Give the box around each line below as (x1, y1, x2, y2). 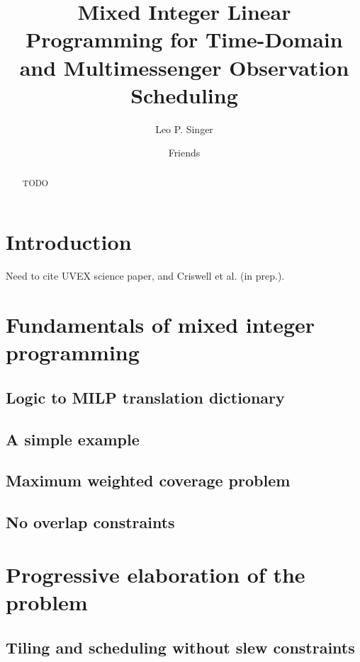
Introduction (6, 227, 132, 256)
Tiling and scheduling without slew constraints (6, 636, 355, 658)
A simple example (6, 428, 140, 450)
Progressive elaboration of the (6, 559, 305, 588)
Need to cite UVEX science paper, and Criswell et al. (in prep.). (6, 268, 285, 283)
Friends (168, 145, 201, 160)
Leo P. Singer (155, 121, 213, 136)
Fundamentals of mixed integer (6, 310, 315, 339)
